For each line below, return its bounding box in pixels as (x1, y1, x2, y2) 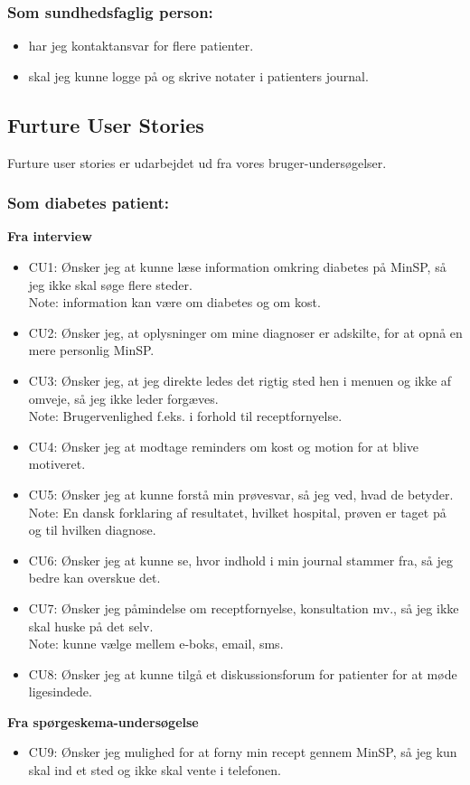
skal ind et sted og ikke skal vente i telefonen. (28, 761, 281, 780)
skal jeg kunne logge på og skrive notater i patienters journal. (28, 66, 369, 85)
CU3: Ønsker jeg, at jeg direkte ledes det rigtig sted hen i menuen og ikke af (28, 370, 452, 389)
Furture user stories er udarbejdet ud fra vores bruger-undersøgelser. (7, 153, 387, 172)
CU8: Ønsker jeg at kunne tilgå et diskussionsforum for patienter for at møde (28, 664, 457, 683)
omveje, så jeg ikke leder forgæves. (28, 388, 219, 407)
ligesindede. (28, 682, 92, 701)
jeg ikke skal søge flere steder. (28, 275, 193, 294)
